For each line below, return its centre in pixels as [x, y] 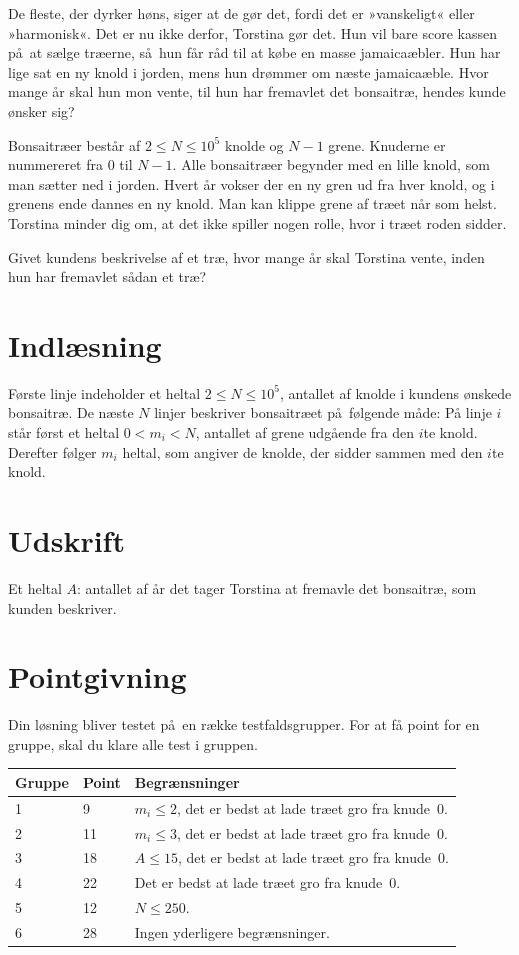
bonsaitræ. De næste [71, 412]
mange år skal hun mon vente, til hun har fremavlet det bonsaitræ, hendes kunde [257, 91]
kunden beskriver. [62, 607]
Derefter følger [52, 451]
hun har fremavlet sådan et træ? [107, 276]
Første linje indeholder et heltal [104, 392]
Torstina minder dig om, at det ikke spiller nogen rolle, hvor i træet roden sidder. [257, 222]
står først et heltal [64, 432]
